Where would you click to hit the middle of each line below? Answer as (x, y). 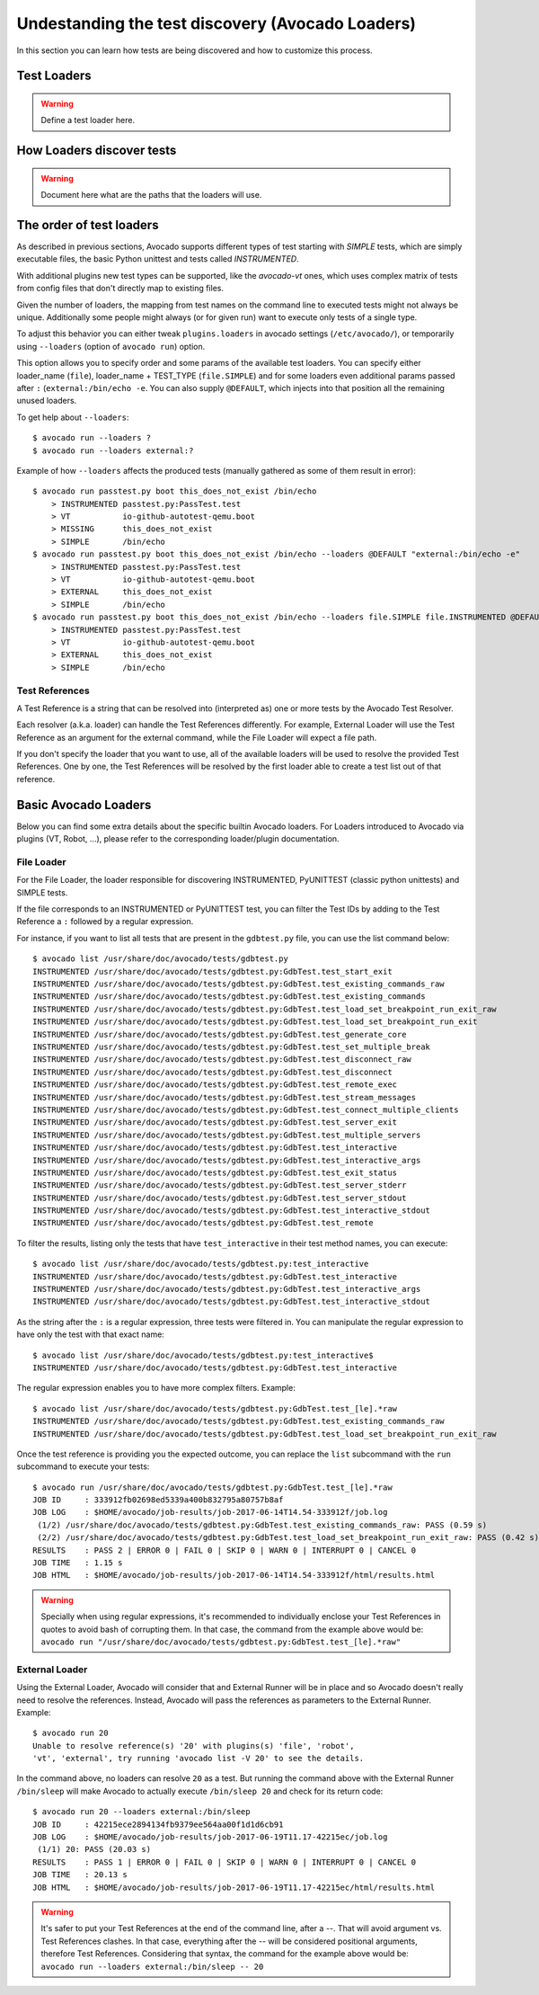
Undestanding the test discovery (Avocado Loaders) (216, 23)
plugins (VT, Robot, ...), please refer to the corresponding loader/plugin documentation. (178, 839)
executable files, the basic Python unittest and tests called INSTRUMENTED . (158, 259)
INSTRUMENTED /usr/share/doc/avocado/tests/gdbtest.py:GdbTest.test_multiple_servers (227, 1135)
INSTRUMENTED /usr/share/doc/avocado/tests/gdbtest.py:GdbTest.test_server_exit (215, 1122)
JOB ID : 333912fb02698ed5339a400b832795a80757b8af (158, 1500)
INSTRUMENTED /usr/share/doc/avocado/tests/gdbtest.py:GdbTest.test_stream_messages (225, 1097)
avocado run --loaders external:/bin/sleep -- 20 (152, 1966)
